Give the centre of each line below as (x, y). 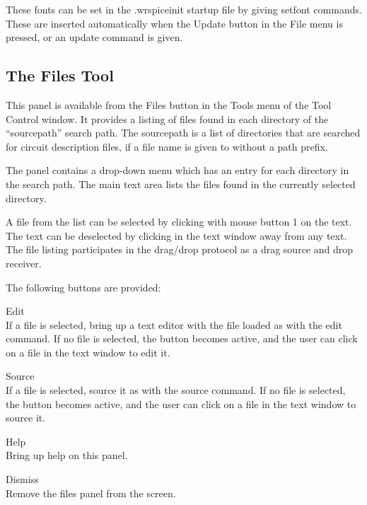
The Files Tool (60, 75)
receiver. (24, 263)
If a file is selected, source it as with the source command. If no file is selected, (176, 390)
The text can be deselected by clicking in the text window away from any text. (176, 235)
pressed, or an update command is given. (94, 37)
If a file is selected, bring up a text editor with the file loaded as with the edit (174, 324)
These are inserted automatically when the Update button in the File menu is (174, 23)
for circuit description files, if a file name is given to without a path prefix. (167, 146)
